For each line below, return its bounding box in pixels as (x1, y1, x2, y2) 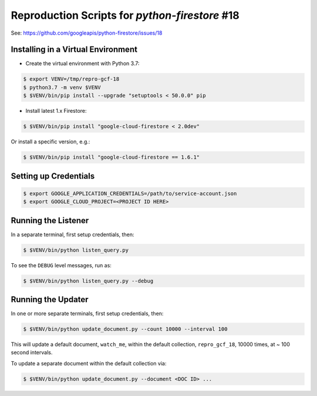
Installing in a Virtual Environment (11, 45, 138, 55)
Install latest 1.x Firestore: (25, 108, 87, 115)
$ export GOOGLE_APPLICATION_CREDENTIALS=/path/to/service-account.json (23, 190, 237, 197)
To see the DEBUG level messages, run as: (11, 261, 112, 269)
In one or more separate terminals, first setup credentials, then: (11, 310, 164, 317)
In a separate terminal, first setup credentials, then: (11, 231, 134, 238)
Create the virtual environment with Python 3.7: (25, 60, 140, 67)
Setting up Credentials (11, 171, 95, 181)
